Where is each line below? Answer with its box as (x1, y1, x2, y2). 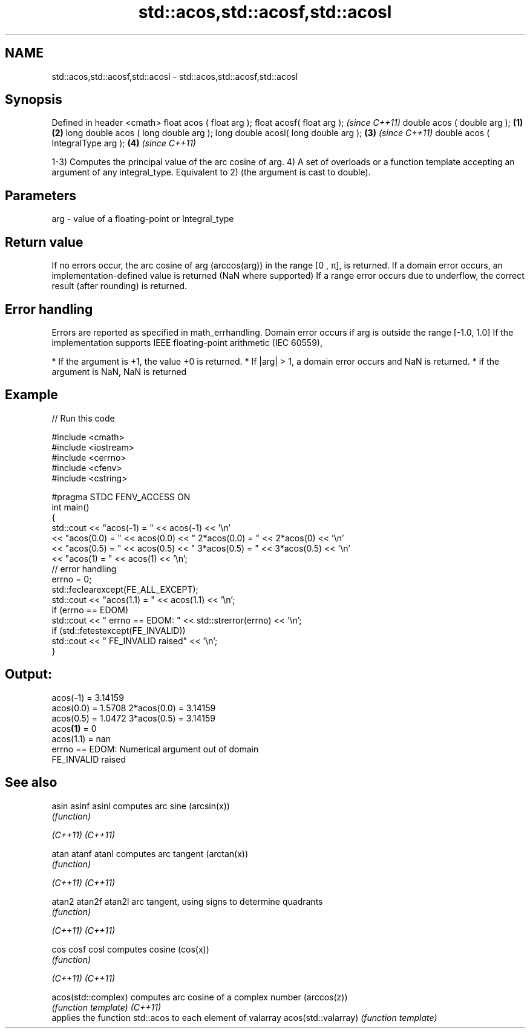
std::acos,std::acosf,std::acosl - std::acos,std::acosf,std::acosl (51, 71, 298, 82)
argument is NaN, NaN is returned (51, 366, 187, 377)
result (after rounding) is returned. (51, 281, 188, 292)
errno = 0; (51, 573, 92, 584)
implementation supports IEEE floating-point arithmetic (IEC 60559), (51, 337, 322, 348)
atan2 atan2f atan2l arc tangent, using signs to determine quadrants (51, 896, 323, 907)
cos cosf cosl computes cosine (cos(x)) (51, 943, 209, 954)
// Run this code (51, 412, 115, 423)
